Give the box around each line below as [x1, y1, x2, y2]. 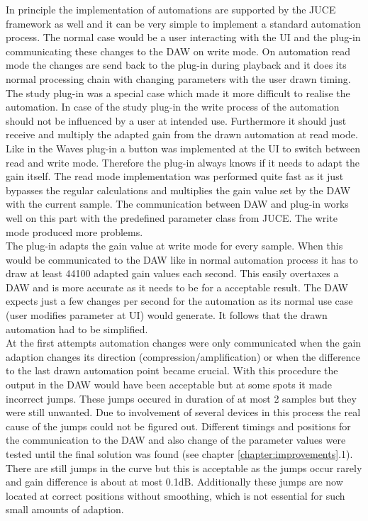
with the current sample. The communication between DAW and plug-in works [6, 196, 349, 211]
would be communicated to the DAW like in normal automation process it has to [6, 252, 358, 267]
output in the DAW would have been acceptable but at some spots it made [6, 377, 333, 392]
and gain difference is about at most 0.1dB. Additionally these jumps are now [6, 474, 343, 489]
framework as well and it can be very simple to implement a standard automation [6, 16, 361, 30]
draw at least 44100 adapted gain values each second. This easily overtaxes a [6, 266, 339, 281]
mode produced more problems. [6, 224, 143, 239]
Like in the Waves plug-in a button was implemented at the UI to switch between [6, 140, 361, 155]
